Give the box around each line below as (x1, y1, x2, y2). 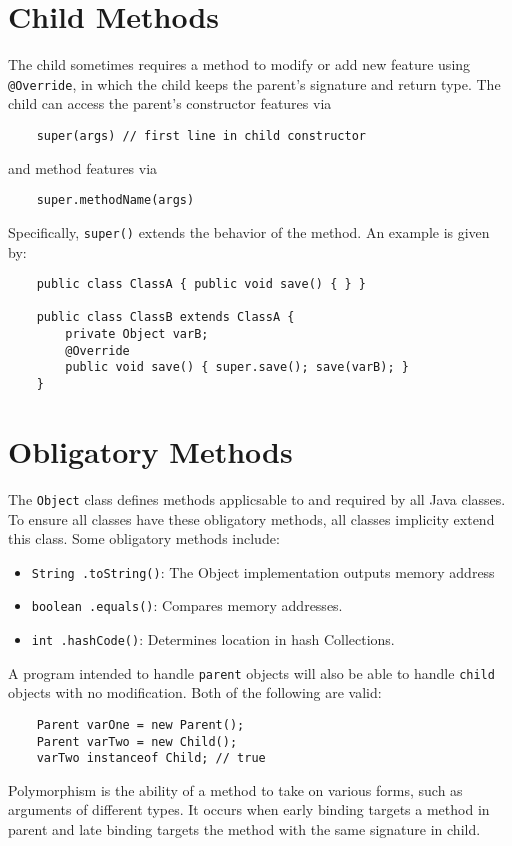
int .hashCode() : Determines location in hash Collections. (31, 629, 395, 649)
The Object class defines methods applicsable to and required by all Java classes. (8, 488, 506, 509)
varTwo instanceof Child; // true (36, 751, 266, 766)
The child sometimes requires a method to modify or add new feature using (8, 54, 471, 75)
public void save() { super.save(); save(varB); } (65, 360, 409, 375)
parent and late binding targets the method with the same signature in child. (8, 819, 481, 840)
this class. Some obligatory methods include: (8, 528, 280, 549)
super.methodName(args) (36, 193, 195, 208)
